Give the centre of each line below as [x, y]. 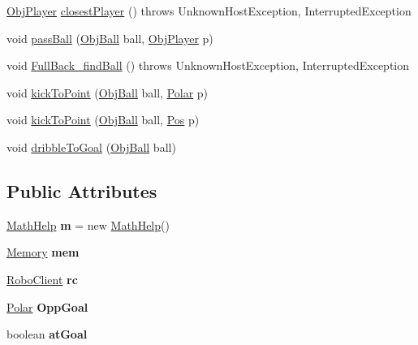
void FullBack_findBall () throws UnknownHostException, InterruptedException [208, 65]
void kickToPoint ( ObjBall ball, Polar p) [108, 92]
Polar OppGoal [47, 306]
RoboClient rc [42, 279]
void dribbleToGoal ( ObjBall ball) [91, 147]
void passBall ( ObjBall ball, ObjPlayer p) [110, 38]
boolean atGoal [47, 334]
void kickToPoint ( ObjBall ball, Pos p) [103, 120]
